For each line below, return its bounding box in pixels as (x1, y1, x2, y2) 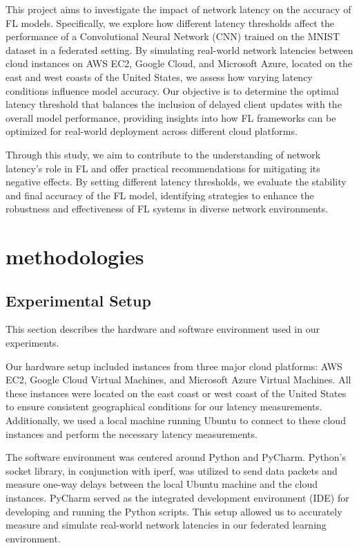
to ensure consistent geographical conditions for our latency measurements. (6, 399, 322, 414)
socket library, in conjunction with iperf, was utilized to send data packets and (6, 463, 338, 477)
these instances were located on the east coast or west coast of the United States (6, 385, 347, 400)
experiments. (6, 336, 59, 350)
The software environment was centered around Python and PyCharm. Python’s (6, 450, 346, 464)
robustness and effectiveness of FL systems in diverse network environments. (6, 201, 329, 216)
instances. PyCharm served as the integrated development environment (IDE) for (6, 491, 349, 505)
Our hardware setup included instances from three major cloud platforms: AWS (6, 358, 342, 373)
